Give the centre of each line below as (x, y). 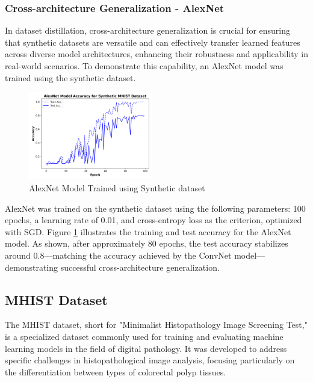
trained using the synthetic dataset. (70, 77)
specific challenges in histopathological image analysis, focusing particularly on (150, 360)
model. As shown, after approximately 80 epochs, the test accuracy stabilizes (147, 243)
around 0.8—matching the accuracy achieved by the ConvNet (118, 255)
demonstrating (32, 267)
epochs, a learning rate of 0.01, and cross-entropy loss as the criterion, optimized (153, 220)
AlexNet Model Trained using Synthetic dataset (117, 188)
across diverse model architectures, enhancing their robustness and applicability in (157, 54)
